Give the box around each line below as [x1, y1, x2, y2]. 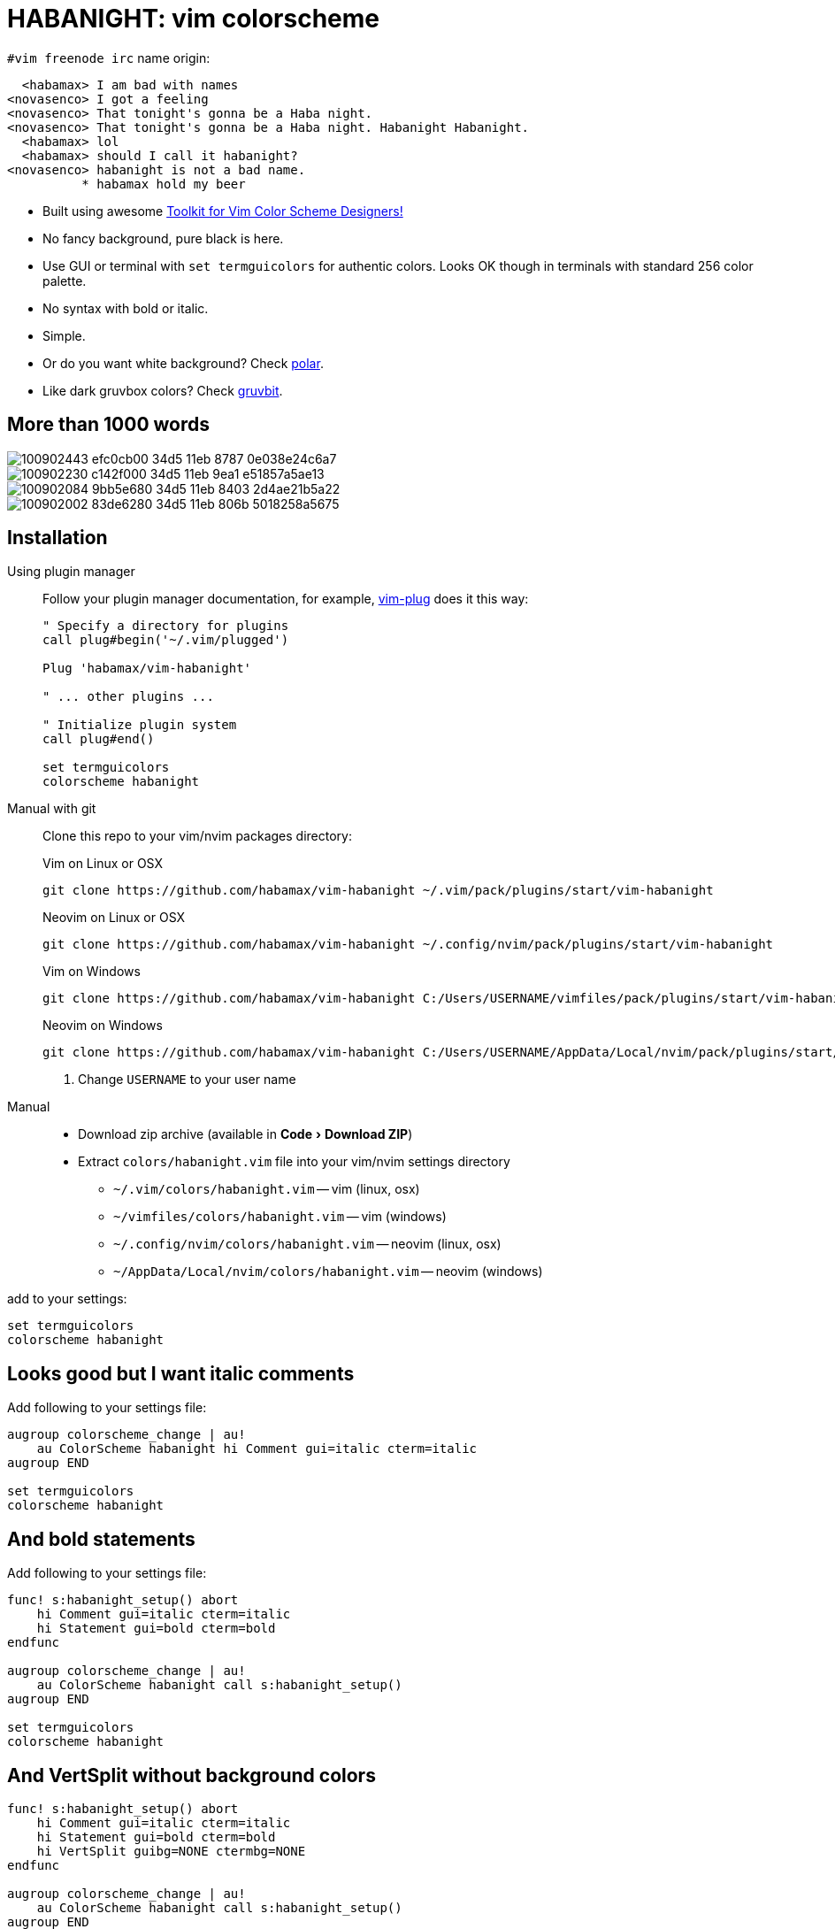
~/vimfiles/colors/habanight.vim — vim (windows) [113, 1209, 447, 1225]
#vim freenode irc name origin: [7, 50, 211, 65]
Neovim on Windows [42, 1018, 163, 1034]
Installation [7, 526, 108, 549]
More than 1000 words [7, 413, 211, 436]
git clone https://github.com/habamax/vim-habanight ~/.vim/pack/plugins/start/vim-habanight [42, 883, 714, 898]
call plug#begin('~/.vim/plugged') [42, 633, 289, 648]
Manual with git [7, 801, 96, 817]
